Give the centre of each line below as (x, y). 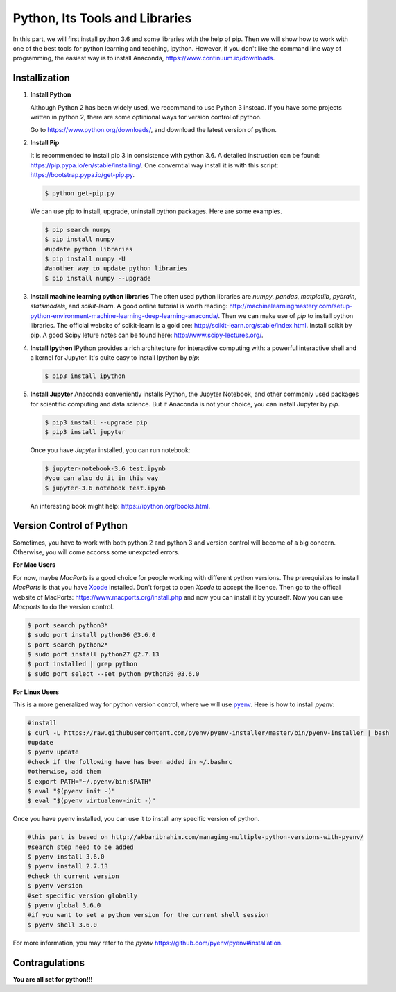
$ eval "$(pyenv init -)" (71, 791)
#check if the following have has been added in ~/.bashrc (130, 762)
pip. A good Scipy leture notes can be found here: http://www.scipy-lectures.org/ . (147, 335)
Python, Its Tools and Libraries (102, 18)
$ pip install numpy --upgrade (98, 278)
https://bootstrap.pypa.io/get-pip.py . (83, 174)
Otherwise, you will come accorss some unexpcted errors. (96, 552)
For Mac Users (34, 565)
